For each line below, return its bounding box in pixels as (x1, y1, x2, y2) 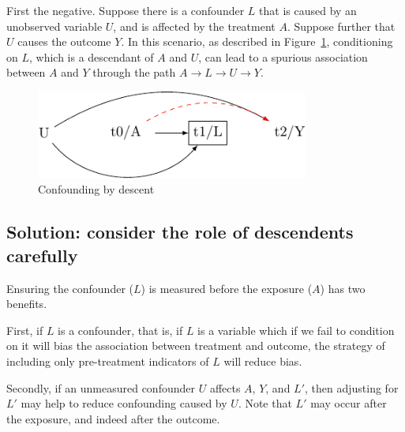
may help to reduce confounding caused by (21, 395, 227, 411)
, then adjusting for (305, 379, 399, 396)
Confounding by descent (38, 181, 155, 197)
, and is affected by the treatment (113, 17, 276, 34)
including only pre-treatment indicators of (6, 352, 209, 369)
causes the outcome (17, 33, 111, 50)
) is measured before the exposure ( (141, 280, 313, 296)
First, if (6, 321, 43, 338)
